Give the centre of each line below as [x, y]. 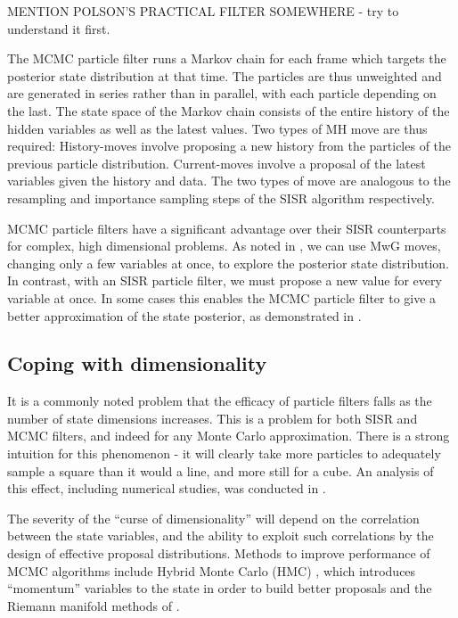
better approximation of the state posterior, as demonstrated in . [184, 315]
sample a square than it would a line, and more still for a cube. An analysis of [221, 470]
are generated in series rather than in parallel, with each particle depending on [222, 93]
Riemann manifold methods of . [94, 605]
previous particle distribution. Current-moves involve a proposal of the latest [217, 163]
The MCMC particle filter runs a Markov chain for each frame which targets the [227, 58]
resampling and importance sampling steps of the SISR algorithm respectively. [221, 198]
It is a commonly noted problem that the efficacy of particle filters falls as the [220, 401]
